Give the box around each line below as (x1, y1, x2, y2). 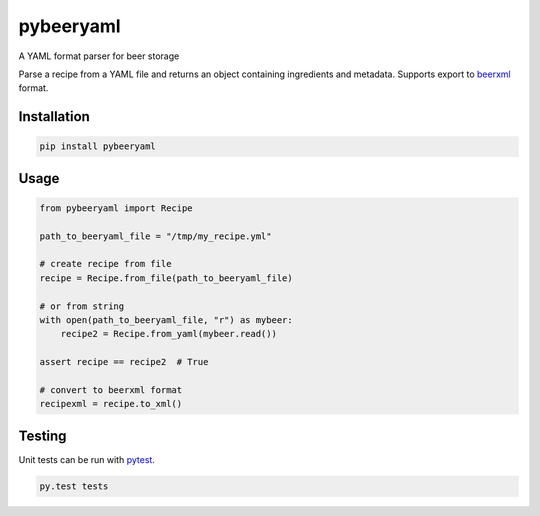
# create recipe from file (39, 258, 172, 270)
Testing (18, 427, 67, 444)
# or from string (39, 300, 125, 312)
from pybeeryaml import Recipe (39, 202, 194, 214)
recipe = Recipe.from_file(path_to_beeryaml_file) (39, 272, 294, 284)
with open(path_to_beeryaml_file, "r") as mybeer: (39, 315, 294, 326)
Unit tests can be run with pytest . (18, 453, 155, 465)
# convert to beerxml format (39, 385, 183, 395)
